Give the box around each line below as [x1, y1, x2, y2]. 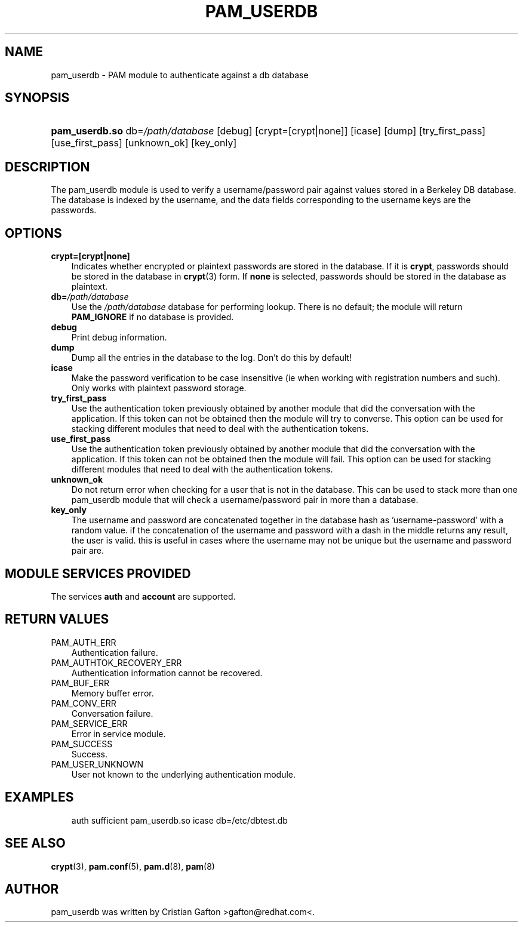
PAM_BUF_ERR [51, 677, 110, 688]
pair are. [71, 545, 104, 556]
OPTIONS [5, 225, 62, 241]
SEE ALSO [5, 836, 66, 851]
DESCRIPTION [5, 159, 90, 174]
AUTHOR [5, 881, 59, 897]
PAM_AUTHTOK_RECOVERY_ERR [51, 657, 182, 668]
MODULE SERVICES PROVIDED [5, 566, 191, 581]
